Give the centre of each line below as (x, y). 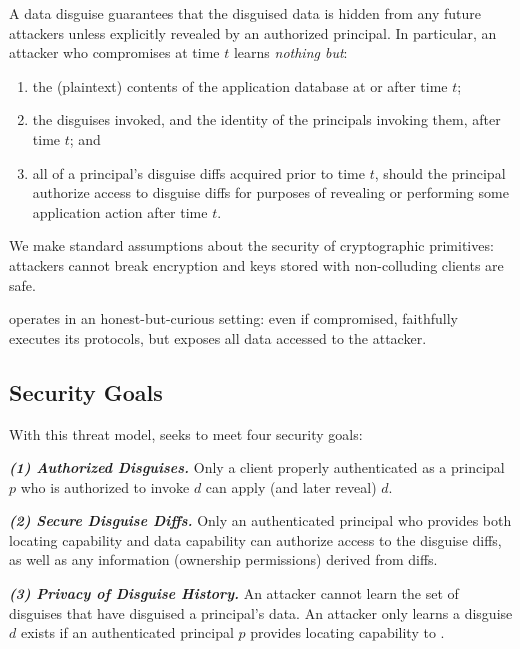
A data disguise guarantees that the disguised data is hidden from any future (245, 13)
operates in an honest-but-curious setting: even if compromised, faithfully (233, 318)
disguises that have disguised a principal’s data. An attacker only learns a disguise (261, 612)
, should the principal (440, 172)
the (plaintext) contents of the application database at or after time (240, 85)
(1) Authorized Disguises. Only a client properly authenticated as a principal (257, 467)
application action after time (120, 211)
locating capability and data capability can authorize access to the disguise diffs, (255, 539)
